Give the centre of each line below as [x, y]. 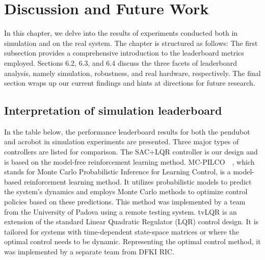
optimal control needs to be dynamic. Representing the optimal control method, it [132, 241]
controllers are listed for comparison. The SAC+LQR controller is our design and [131, 152]
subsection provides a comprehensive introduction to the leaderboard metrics [124, 53]
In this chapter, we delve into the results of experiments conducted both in [121, 33]
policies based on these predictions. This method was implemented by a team [125, 202]
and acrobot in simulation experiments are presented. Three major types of [122, 141]
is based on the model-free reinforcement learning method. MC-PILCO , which [129, 161]
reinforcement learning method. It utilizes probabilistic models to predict [138, 181]
